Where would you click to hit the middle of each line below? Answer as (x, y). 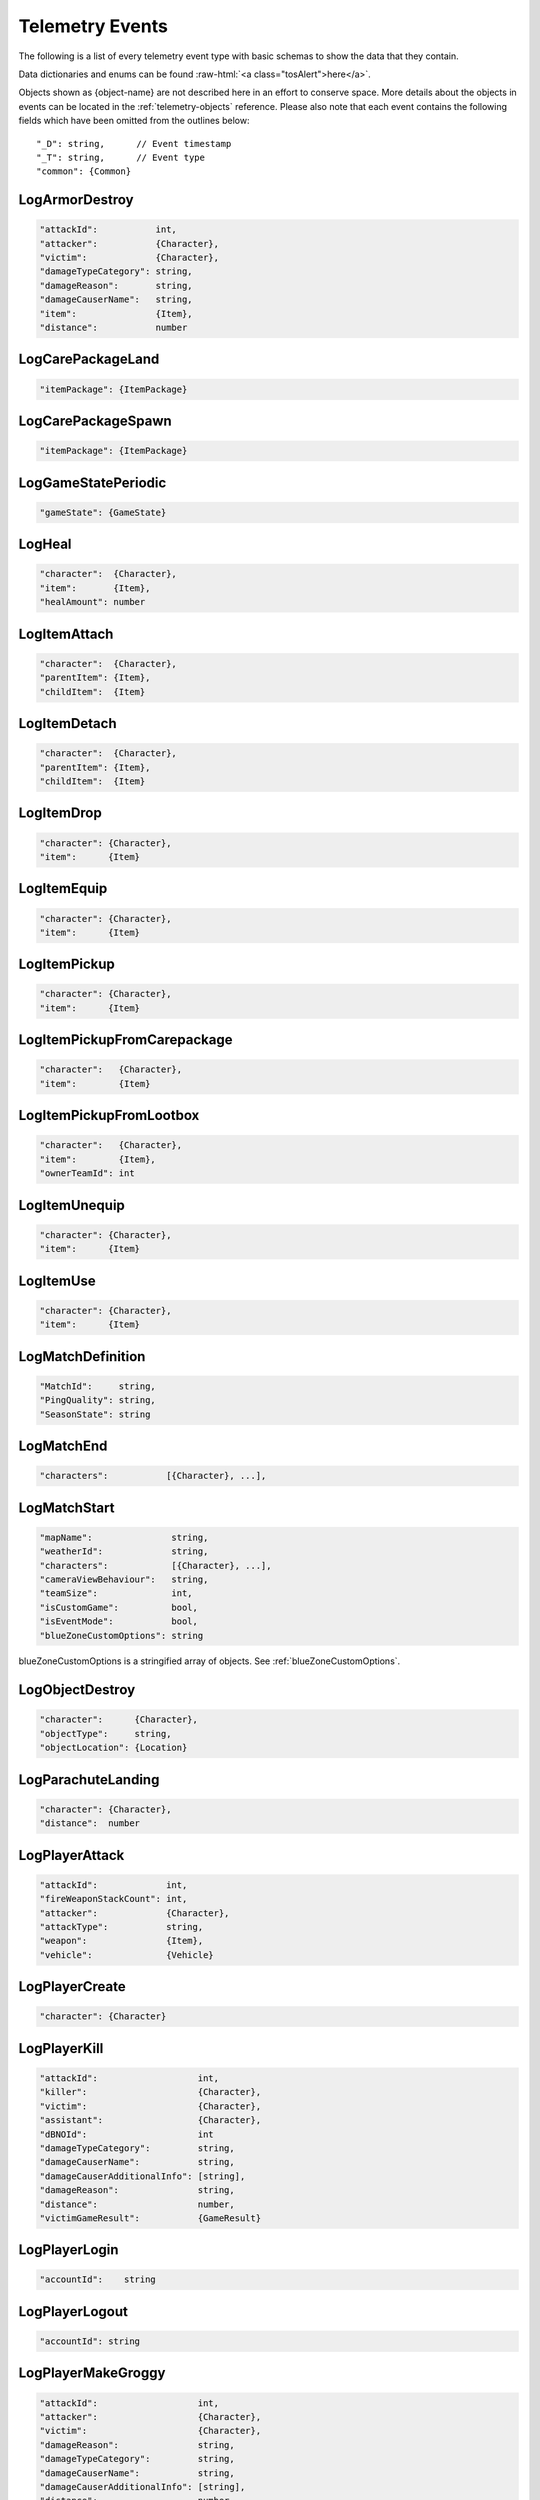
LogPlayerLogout (73, 2311)
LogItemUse (57, 1280)
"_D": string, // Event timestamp (134, 143)
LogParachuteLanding (89, 1779)
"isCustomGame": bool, (119, 1607)
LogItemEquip (63, 888)
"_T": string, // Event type (120, 157)
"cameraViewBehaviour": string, (124, 1579)
